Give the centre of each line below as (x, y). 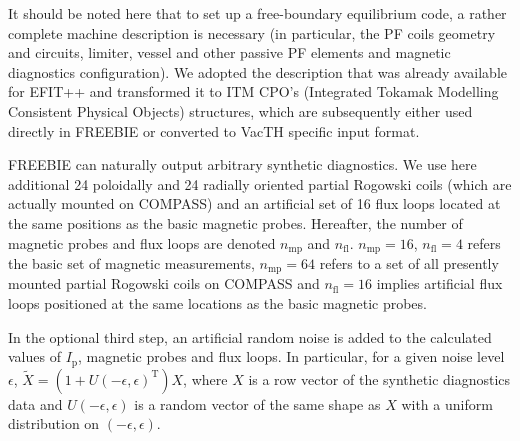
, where (205, 378)
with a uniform (447, 403)
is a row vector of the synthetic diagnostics (379, 378)
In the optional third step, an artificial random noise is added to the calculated (250, 336)
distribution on (54, 423)
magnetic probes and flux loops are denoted (142, 242)
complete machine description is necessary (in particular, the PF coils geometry (252, 32)
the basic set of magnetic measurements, (131, 262)
